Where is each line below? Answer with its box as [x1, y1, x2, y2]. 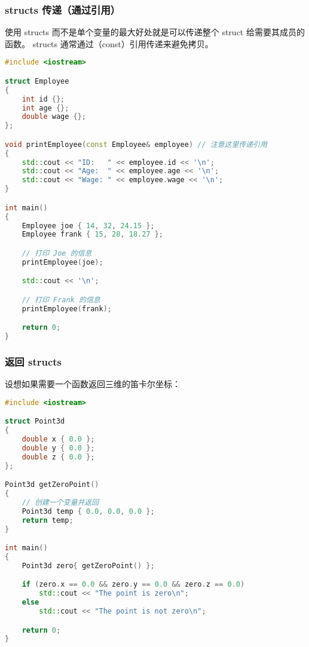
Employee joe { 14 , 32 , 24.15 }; [22, 221, 155, 230]
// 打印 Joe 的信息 [22, 249, 92, 257]
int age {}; [22, 103, 69, 112]
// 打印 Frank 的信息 [22, 295, 100, 304]
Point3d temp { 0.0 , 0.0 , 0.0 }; [22, 507, 155, 516]
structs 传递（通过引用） [5, 2, 121, 17]
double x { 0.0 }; [22, 435, 95, 444]
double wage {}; [22, 112, 87, 121]
